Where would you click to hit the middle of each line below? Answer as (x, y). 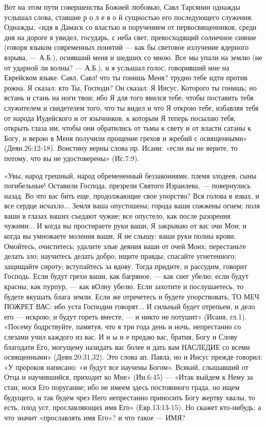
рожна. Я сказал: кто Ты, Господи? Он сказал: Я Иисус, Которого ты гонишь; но (130, 87)
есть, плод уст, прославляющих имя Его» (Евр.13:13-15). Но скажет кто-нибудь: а (133, 407)
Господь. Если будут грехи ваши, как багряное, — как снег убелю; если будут (126, 276)
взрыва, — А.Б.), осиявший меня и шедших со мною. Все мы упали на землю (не (133, 57)
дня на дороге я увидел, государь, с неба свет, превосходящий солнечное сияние (130, 37)
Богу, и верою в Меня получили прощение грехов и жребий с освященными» (126, 138)
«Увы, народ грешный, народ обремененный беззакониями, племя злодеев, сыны (130, 175)
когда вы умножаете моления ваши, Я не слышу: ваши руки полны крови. (120, 236)
